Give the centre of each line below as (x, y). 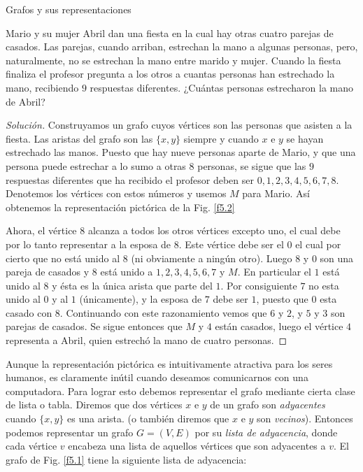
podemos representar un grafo (70, 432)
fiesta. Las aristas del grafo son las (79, 138)
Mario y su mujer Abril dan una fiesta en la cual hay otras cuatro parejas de (170, 33)
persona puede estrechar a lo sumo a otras (96, 165)
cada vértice (31, 446)
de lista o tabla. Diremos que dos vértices (94, 405)
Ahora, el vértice (41, 230)
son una (337, 258)
